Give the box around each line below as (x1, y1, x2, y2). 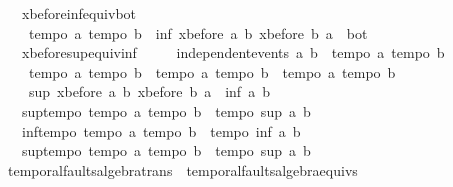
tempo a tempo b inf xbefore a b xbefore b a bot (28, 22, 368, 43)
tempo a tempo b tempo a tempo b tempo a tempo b (28, 61, 396, 82)
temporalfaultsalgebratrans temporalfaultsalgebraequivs (7, 159, 358, 180)
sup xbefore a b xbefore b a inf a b (28, 81, 270, 102)
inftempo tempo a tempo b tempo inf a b (21, 120, 301, 141)
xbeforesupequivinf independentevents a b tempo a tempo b (21, 42, 445, 63)
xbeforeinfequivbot (21, 3, 137, 23)
